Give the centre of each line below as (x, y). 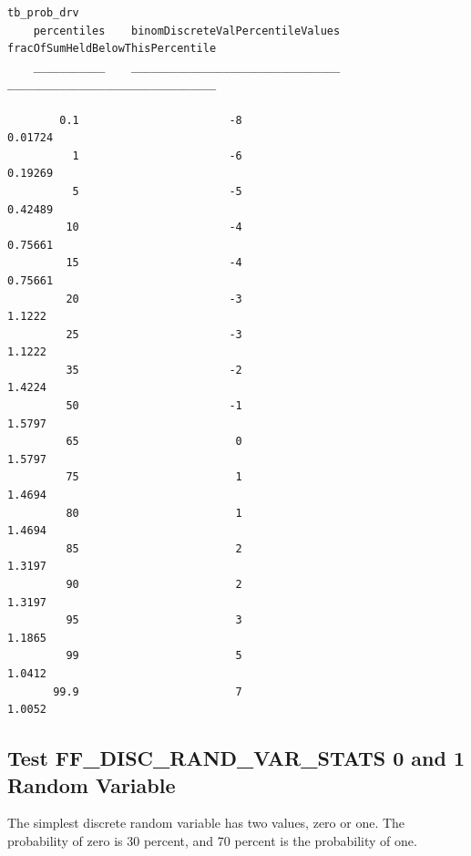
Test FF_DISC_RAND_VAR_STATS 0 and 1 (236, 758)
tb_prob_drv (43, 13)
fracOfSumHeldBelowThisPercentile (112, 49)
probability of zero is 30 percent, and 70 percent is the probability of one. (212, 840)
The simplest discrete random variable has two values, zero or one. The (206, 823)
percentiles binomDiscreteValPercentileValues (187, 31)
